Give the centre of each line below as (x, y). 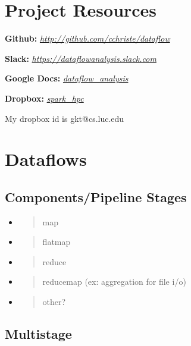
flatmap (57, 242)
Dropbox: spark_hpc (44, 98)
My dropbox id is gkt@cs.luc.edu (65, 118)
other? (54, 302)
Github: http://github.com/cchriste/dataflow (87, 38)
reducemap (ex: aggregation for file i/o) (114, 281)
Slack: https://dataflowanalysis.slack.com (81, 58)
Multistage (38, 334)
